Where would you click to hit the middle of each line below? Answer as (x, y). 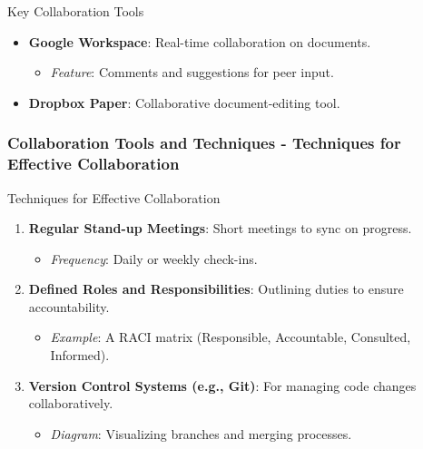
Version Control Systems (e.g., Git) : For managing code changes (222, 385)
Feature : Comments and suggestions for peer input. (192, 72)
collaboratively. (71, 403)
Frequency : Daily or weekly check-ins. (154, 258)
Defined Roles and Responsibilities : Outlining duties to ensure (216, 289)
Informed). (80, 355)
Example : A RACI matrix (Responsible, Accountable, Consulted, (231, 337)
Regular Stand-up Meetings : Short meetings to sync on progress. (220, 228)
